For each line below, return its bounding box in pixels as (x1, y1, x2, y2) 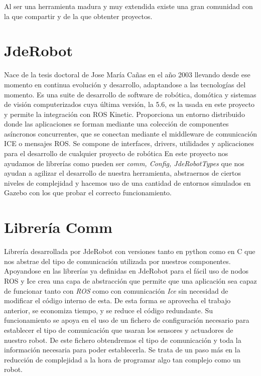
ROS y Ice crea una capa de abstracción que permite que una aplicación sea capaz (4, 275, 257, 286)
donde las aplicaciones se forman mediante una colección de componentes (4, 118, 229, 129)
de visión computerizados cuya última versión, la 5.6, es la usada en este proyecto (4, 99, 255, 109)
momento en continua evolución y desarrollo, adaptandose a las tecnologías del (4, 79, 246, 89)
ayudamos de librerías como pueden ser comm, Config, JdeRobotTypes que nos (4, 158, 244, 168)
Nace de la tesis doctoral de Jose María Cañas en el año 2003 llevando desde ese (4, 69, 250, 80)
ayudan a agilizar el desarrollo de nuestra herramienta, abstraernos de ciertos (4, 168, 241, 178)
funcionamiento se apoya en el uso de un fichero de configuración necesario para (4, 315, 249, 325)
